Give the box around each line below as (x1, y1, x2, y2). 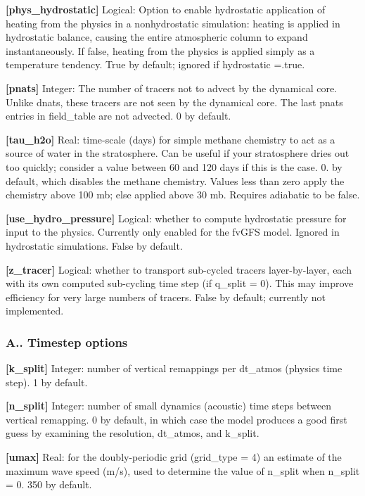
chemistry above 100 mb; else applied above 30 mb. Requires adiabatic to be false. (6, 187, 360, 202)
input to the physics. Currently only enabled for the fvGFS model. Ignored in (6, 224, 340, 239)
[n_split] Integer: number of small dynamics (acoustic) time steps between (6, 398, 332, 413)
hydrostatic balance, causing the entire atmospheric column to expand (6, 30, 308, 44)
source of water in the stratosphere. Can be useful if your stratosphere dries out (6, 146, 350, 160)
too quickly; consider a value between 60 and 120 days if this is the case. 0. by (6, 159, 342, 174)
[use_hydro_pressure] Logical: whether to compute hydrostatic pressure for (6, 210, 347, 225)
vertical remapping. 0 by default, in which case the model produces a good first (6, 412, 347, 426)
